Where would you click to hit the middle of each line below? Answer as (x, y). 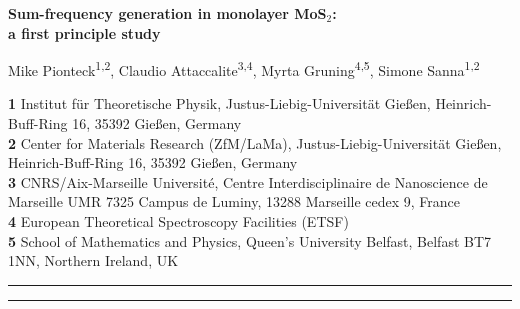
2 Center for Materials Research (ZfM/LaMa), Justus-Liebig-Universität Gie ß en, (255, 142)
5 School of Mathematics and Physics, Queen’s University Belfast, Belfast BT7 (250, 240)
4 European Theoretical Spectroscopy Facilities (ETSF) (178, 221)
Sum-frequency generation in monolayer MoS (167, 13)
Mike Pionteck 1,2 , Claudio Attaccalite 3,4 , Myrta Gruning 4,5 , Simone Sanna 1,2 (244, 68)
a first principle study (84, 32)
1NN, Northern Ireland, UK (93, 260)
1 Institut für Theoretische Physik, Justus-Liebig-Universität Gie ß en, (219, 103)
